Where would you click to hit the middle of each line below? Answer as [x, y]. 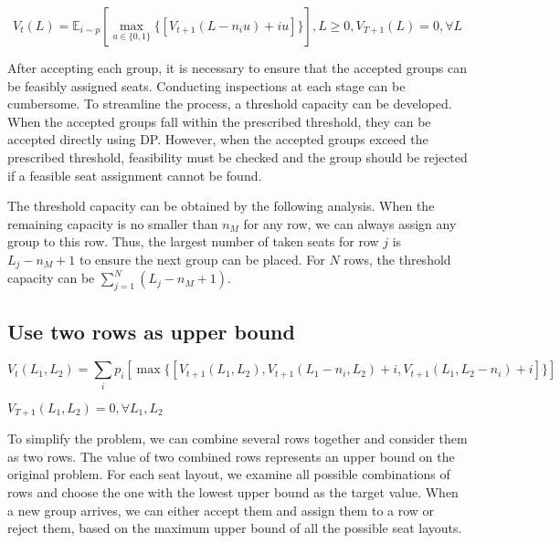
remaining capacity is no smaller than [113, 223]
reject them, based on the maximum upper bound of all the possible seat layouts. [235, 528]
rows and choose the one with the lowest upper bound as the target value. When [233, 491]
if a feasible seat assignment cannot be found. [135, 175]
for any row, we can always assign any [350, 223]
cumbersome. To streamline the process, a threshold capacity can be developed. [230, 104]
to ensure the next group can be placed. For [202, 259]
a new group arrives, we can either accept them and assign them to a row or [221, 510]
